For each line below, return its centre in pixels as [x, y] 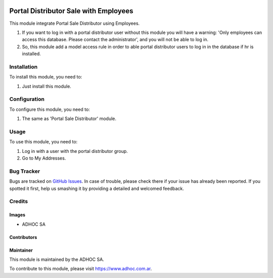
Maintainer [21, 250]
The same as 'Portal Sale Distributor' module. [69, 118]
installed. [32, 54]
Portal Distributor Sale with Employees [71, 11]
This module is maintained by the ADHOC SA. [57, 259]
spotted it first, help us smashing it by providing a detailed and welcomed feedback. [97, 188]
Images [17, 215]
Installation [24, 67]
